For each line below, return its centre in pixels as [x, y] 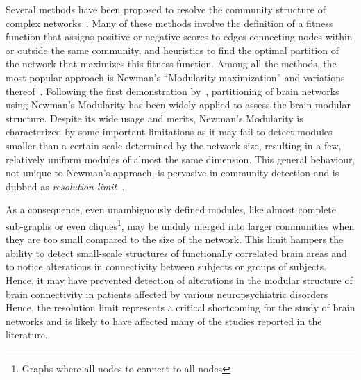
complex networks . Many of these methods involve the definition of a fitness [169, 23]
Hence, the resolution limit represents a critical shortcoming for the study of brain [180, 307]
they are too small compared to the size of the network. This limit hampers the [175, 239]
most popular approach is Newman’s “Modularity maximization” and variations [175, 77]
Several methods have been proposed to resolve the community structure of [166, 9]
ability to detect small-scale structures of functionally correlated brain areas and [176, 253]
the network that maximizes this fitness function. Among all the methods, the [171, 64]
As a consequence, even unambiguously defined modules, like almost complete [171, 209]
